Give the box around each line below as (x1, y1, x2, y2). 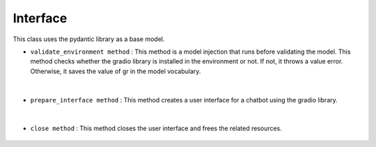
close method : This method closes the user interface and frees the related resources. (30, 124, 282, 132)
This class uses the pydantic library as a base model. (13, 35, 165, 43)
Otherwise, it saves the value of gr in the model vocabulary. (30, 67, 201, 75)
